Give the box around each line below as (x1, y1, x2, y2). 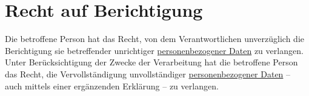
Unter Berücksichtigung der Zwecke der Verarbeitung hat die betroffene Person (5, 56, 298, 68)
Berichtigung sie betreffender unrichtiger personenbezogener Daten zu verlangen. (5, 44, 304, 56)
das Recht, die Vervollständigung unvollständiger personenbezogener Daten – (5, 67, 291, 80)
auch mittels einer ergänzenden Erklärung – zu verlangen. (5, 79, 219, 92)
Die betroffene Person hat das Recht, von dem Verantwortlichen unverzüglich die (5, 32, 305, 45)
